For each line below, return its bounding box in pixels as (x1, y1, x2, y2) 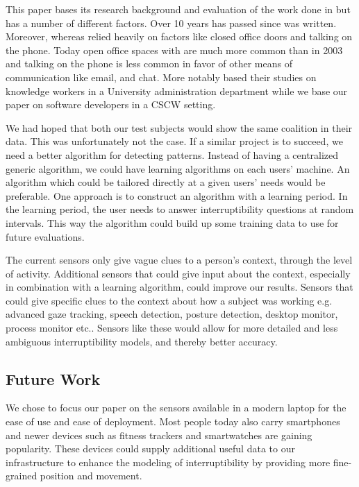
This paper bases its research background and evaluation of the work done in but (6, 2, 351, 16)
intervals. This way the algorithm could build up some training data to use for (6, 215, 339, 230)
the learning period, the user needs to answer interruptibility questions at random (6, 202, 354, 216)
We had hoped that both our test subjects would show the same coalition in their (6, 120, 353, 135)
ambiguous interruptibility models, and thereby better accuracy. (6, 334, 278, 348)
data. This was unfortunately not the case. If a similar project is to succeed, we (6, 134, 343, 148)
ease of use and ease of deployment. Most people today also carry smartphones (6, 414, 340, 429)
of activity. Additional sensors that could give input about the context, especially (6, 266, 351, 280)
